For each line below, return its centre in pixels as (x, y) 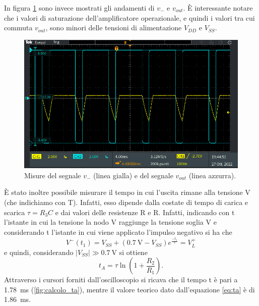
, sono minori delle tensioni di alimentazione (114, 28)
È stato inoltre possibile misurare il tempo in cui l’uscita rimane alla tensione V (127, 192)
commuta (18, 28)
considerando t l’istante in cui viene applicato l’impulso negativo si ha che (118, 232)
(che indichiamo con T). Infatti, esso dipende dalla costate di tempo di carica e (126, 202)
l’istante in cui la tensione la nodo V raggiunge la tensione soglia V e (110, 222)
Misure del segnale (53, 175)
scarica (15, 212)
